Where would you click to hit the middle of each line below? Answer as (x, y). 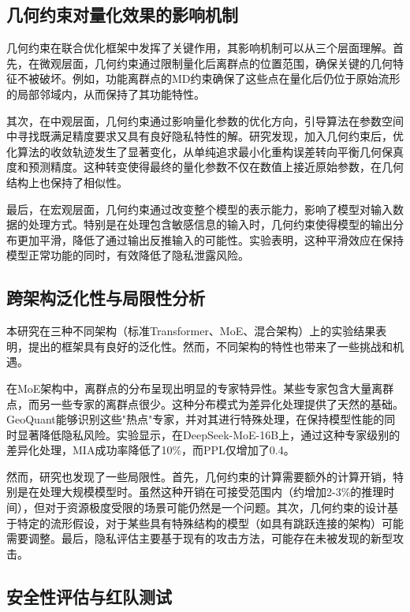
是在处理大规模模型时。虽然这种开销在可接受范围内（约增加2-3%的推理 (200, 492)
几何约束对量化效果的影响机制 (122, 15)
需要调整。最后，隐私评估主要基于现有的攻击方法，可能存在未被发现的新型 (199, 538)
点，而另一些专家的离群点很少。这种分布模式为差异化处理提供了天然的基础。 (205, 403)
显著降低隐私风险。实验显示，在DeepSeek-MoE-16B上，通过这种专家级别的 (209, 434)
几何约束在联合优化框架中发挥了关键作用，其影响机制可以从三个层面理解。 (199, 48)
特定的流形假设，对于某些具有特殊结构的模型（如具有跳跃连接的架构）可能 (210, 522)
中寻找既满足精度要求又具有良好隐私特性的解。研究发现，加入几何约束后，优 (205, 136)
